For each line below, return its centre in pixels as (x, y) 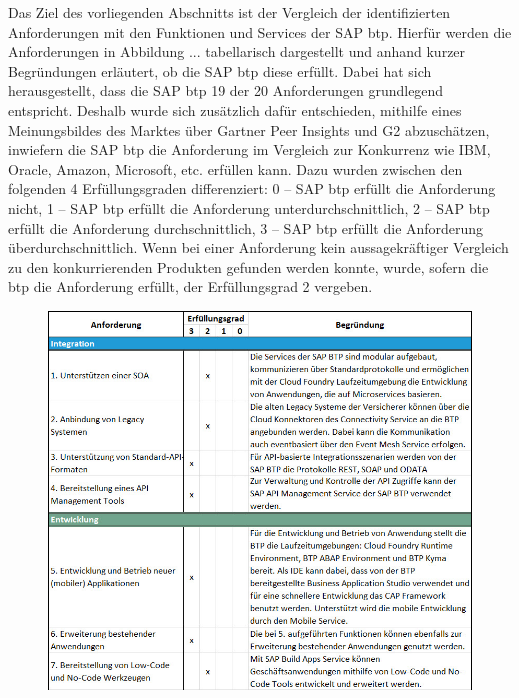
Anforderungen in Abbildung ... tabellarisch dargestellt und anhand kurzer (237, 51)
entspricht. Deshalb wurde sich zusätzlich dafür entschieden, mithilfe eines (235, 109)
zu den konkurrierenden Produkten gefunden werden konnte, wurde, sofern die (248, 266)
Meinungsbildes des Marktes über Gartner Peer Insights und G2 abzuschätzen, (249, 129)
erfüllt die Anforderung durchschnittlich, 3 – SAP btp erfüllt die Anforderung (246, 227)
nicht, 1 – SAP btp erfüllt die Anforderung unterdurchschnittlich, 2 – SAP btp (249, 207)
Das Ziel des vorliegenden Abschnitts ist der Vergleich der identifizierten (229, 12)
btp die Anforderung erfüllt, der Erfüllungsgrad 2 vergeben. (190, 286)
